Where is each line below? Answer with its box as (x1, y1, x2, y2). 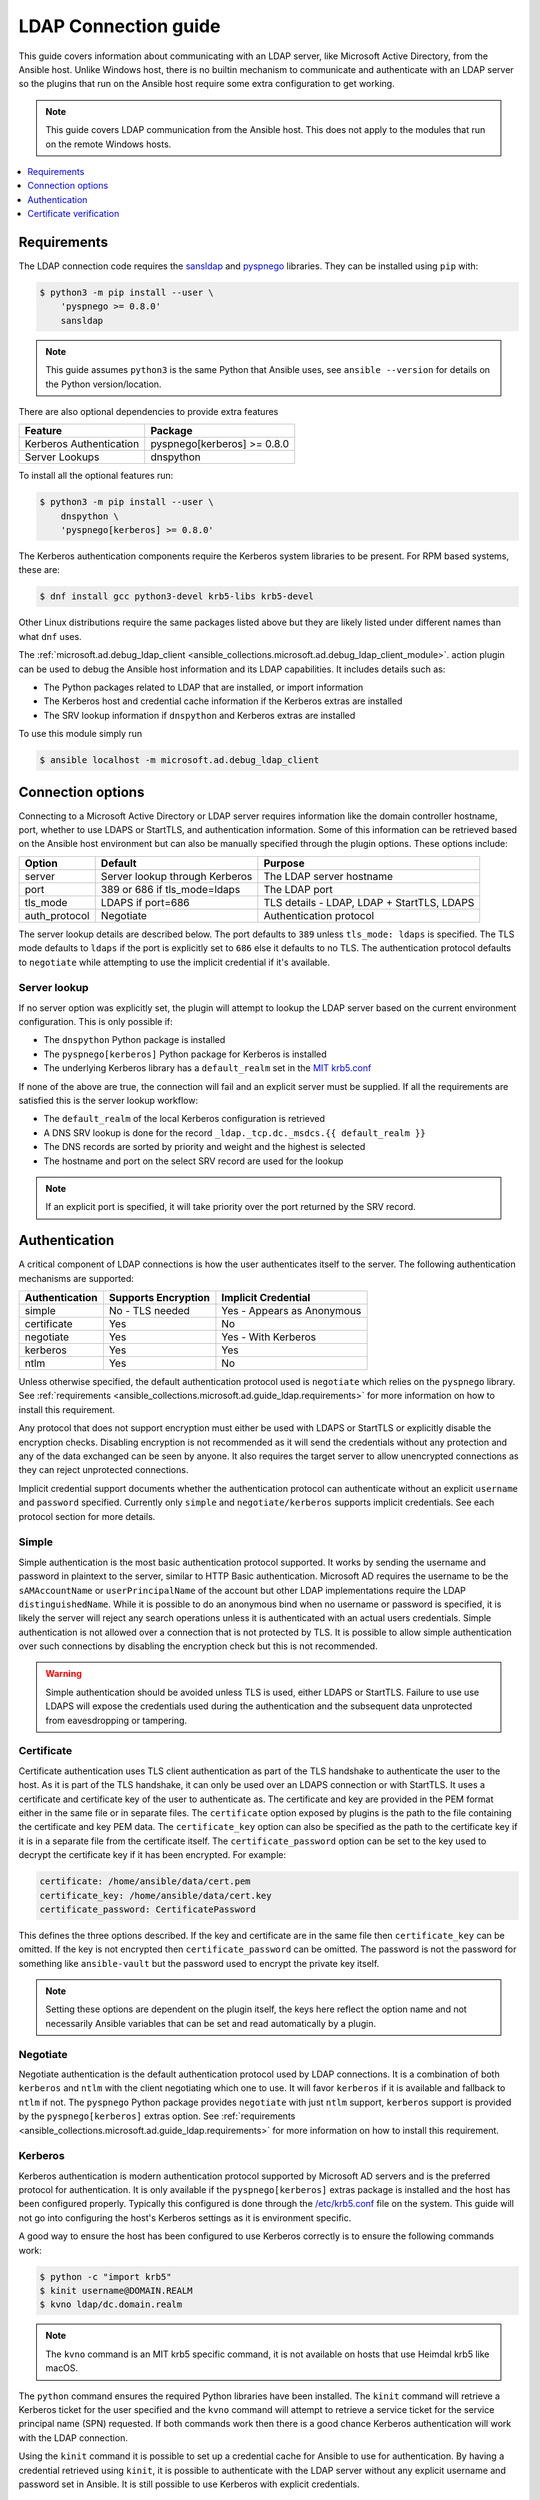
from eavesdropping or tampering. (45, 1714, 188, 1726)
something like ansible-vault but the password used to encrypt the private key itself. (18, 1957, 380, 1969)
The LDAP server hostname (263, 869, 394, 883)
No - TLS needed (108, 1304, 190, 1318)
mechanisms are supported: (18, 1272, 135, 1284)
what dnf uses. (18, 630, 82, 642)
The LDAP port (263, 882, 334, 896)
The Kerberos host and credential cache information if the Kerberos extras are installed (43, 695, 403, 707)
